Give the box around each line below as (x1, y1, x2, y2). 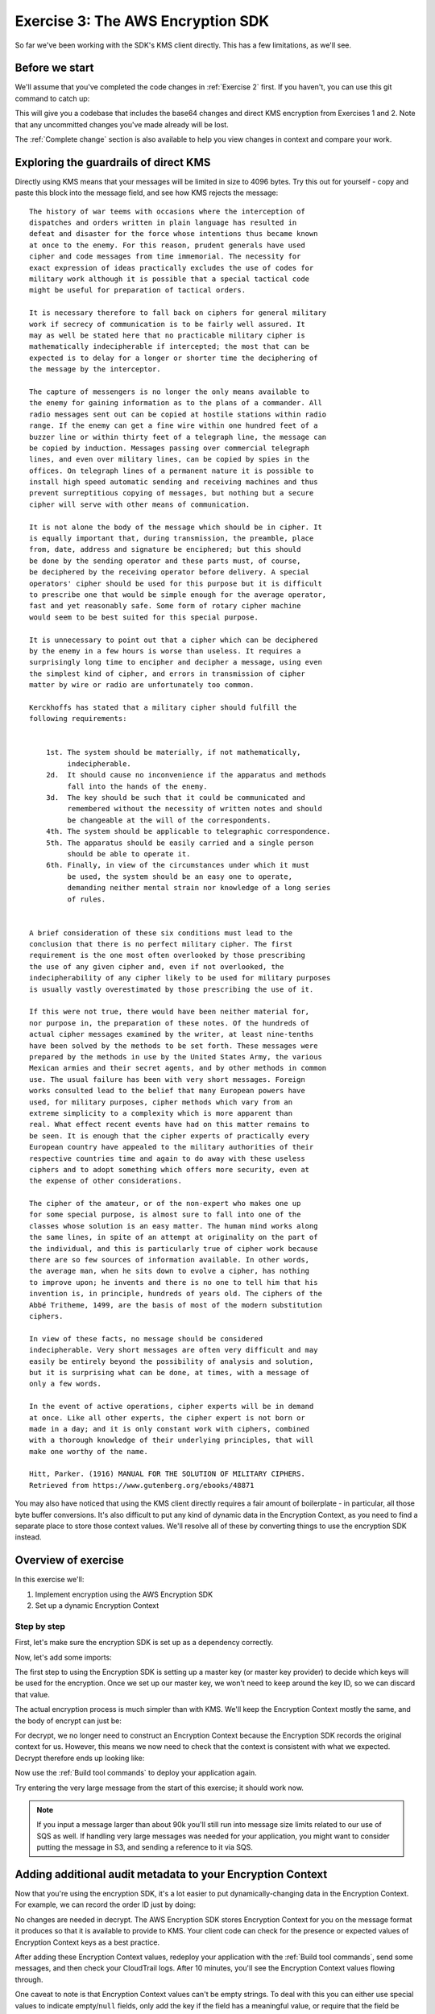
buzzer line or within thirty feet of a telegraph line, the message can (29, 432, 327, 441)
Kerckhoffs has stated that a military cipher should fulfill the (29, 702, 297, 712)
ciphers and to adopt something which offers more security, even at (29, 1165, 310, 1174)
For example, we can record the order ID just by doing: (14, 1900, 197, 1909)
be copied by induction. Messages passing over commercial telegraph (29, 443, 310, 453)
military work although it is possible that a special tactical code (29, 275, 310, 284)
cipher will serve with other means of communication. (29, 499, 251, 509)
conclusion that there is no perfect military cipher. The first (29, 939, 293, 949)
